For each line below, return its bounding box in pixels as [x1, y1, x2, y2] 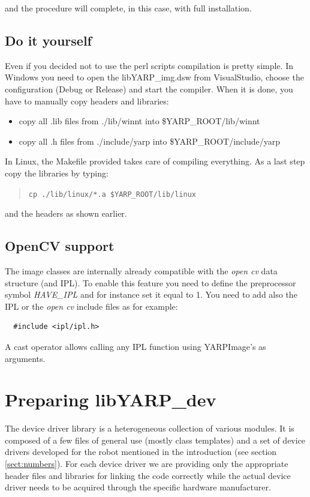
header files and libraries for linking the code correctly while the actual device [5, 469, 291, 481]
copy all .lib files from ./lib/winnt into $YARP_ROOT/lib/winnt [19, 115, 260, 127]
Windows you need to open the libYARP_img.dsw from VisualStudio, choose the [5, 71, 304, 83]
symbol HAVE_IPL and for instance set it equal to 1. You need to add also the [5, 288, 297, 301]
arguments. [5, 352, 46, 364]
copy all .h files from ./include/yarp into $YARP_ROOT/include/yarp [19, 134, 281, 147]
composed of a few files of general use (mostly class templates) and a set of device [5, 433, 306, 446]
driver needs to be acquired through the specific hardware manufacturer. [5, 481, 271, 493]
